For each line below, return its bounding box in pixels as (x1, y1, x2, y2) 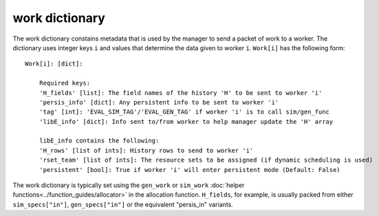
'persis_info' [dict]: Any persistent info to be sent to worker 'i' (39, 98, 279, 106)
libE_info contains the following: (39, 137, 160, 144)
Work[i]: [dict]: (25, 60, 83, 68)
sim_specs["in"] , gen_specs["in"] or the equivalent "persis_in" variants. (12, 200, 233, 208)
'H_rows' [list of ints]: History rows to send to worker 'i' (39, 147, 254, 154)
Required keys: (39, 79, 91, 87)
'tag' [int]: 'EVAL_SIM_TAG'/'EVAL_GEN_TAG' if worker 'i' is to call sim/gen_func (39, 108, 330, 116)
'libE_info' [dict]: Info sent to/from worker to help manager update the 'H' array (39, 118, 334, 125)
